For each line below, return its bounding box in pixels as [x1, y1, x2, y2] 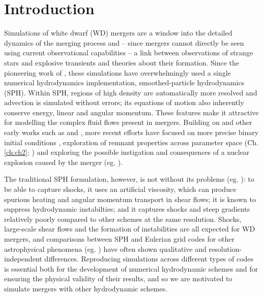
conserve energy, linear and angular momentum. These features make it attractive [4, 107, 259, 117]
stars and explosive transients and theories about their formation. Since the [4, 57, 239, 68]
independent [4, 253, 42, 264]
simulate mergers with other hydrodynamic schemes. [4, 283, 167, 293]
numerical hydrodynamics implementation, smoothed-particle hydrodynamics [4, 77, 245, 88]
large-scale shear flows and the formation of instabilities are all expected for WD [4, 223, 255, 234]
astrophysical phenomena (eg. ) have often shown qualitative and [4, 243, 207, 254]
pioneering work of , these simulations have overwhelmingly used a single [4, 67, 231, 78]
